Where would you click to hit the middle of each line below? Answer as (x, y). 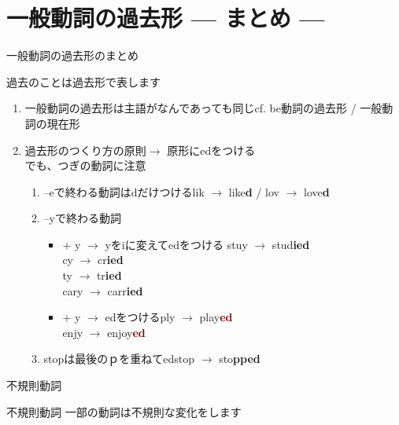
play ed (216, 317)
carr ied (125, 290)
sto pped (240, 359)
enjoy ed (126, 332)
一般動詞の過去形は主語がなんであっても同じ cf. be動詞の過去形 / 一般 (203, 108)
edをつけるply (140, 317)
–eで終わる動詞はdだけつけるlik (124, 191)
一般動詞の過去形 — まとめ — (166, 18)
